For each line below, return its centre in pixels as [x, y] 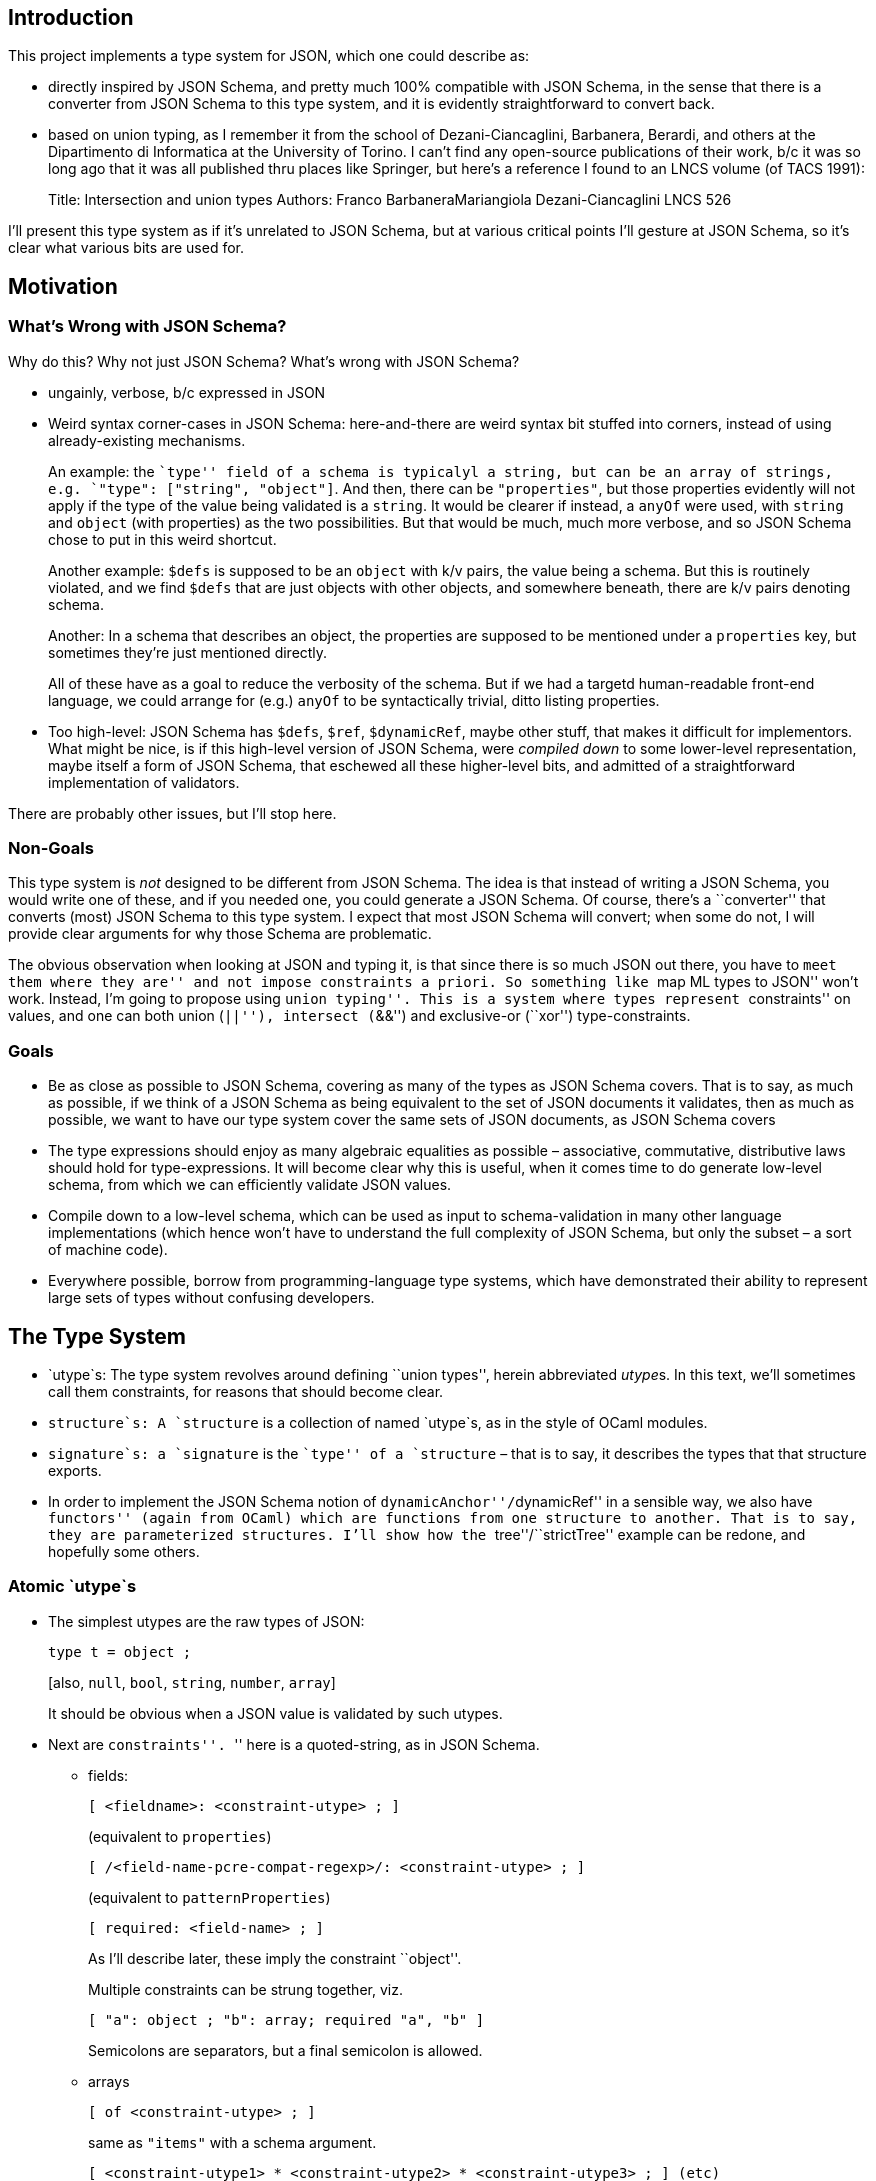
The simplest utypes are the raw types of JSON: [206, 1621]
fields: [108, 1775]
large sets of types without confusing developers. [211, 1298]
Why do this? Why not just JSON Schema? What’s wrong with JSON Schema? [264, 361]
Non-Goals [51, 848]
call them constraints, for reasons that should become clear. [246, 1391]
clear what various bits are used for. [126, 248]
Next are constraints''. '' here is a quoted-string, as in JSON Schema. [294, 1744]
